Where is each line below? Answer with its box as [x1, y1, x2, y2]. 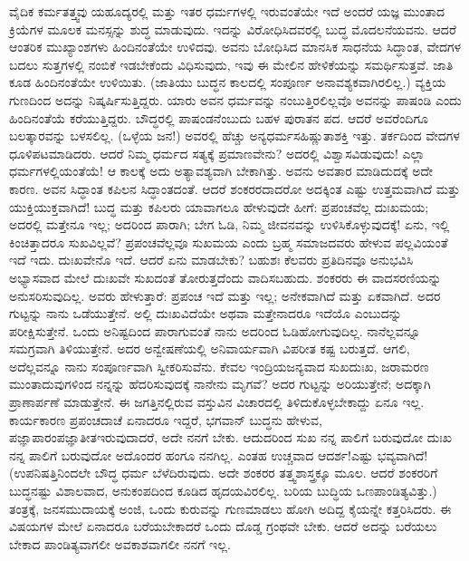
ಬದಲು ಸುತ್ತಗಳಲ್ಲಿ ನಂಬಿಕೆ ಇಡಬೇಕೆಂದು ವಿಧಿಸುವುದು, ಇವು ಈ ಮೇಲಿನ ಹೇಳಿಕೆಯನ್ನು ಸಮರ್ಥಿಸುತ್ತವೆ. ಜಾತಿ [9, 54, 454, 73]
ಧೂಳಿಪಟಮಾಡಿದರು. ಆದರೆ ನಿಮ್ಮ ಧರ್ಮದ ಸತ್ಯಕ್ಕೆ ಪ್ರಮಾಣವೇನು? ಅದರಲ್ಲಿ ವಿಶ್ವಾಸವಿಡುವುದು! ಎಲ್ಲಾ [9, 143, 426, 162]
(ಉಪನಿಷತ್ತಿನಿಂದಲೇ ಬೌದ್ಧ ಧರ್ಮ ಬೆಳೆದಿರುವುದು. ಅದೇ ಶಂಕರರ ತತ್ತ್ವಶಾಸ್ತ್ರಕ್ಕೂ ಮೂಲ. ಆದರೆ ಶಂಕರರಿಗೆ [9, 463, 438, 482]
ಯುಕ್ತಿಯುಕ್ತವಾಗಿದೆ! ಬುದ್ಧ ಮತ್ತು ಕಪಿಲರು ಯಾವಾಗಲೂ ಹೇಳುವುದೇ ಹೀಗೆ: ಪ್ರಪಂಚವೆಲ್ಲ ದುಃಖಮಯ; [9, 197, 429, 216]
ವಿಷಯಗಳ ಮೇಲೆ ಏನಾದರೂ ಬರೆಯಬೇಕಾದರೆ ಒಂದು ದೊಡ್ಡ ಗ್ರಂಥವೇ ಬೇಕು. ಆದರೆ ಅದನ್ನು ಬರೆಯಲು [9, 517, 437, 536]
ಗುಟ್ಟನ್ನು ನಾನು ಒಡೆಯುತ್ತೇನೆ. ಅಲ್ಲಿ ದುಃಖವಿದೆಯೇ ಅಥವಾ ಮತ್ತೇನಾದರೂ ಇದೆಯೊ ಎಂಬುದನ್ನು [9, 304, 402, 323]
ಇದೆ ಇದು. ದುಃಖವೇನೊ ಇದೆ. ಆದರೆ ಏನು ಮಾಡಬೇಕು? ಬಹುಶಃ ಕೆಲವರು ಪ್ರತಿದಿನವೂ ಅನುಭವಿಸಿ [9, 250, 414, 269]
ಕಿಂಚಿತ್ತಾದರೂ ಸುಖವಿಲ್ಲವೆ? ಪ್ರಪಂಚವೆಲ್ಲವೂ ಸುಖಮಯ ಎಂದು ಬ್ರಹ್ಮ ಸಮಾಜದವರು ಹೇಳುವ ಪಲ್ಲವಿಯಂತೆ [9, 232, 448, 251]
